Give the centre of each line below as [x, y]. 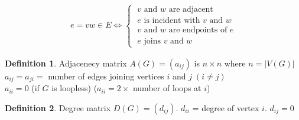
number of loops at [167, 88]
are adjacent [191, 10]
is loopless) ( [74, 88]
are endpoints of [198, 30]
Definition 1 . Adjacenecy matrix [66, 63]
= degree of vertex [226, 107]
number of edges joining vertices [106, 76]
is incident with [172, 21]
